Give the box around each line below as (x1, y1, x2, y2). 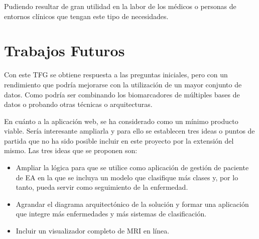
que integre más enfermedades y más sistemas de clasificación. (16, 208, 207, 219)
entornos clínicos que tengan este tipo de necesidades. (4, 11, 169, 21)
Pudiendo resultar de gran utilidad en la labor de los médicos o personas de (4, 1, 236, 11)
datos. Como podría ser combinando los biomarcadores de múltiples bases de (4, 89, 240, 99)
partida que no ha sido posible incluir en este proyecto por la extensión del (4, 135, 234, 146)
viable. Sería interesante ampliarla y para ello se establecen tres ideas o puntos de (4, 126, 255, 136)
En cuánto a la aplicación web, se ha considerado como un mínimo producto (4, 115, 238, 126)
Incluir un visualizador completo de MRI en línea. (16, 225, 170, 236)
